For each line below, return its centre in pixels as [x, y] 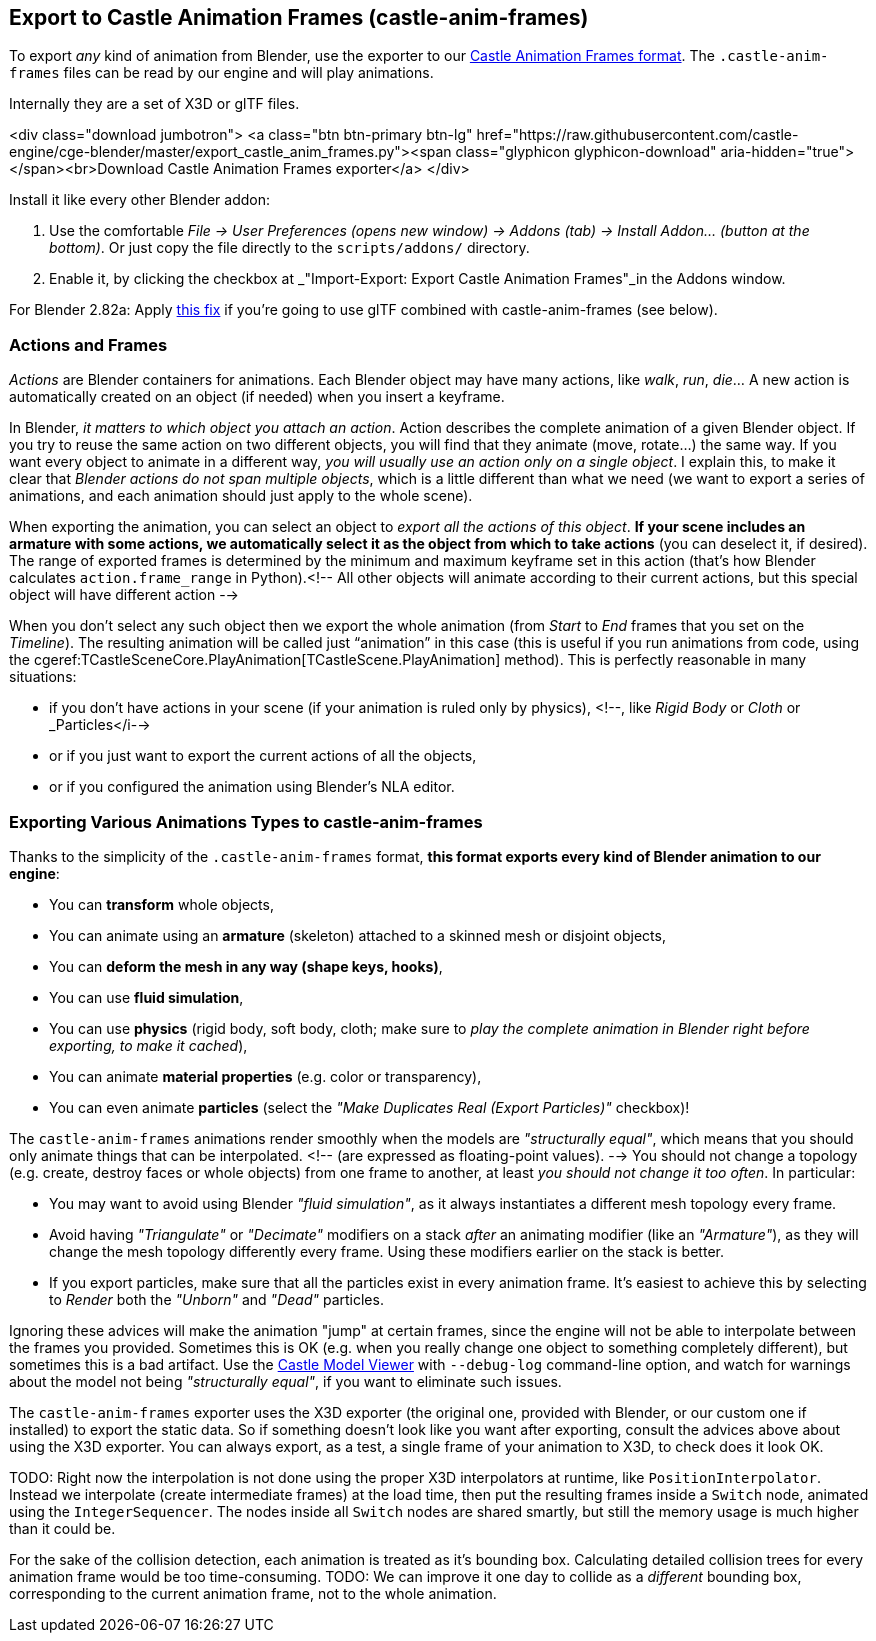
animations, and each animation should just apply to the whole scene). [241, 496]
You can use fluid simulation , [146, 997]
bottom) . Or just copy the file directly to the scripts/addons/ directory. [289, 248]
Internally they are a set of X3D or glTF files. [154, 104]
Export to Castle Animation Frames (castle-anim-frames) [299, 17]
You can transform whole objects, [161, 904]
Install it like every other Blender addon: [140, 200]
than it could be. [62, 1528]
